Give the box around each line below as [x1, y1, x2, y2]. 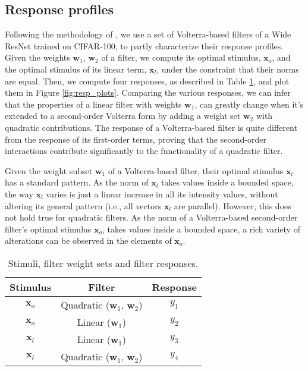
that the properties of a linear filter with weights [5, 98, 182, 110]
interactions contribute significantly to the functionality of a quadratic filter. [5, 144, 283, 157]
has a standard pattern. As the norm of [5, 176, 149, 188]
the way [5, 187, 33, 200]
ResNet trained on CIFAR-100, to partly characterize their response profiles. [5, 39, 284, 52]
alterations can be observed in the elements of [5, 234, 172, 247]
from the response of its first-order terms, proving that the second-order [5, 133, 266, 145]
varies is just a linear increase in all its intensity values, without [46, 187, 278, 200]
